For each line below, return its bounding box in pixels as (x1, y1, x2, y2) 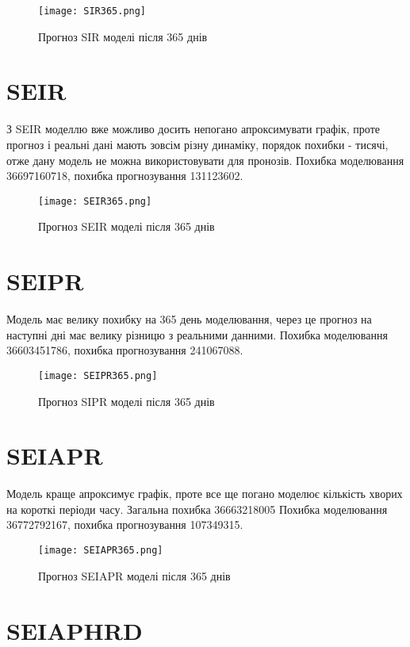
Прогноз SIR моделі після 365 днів (38, 28, 208, 44)
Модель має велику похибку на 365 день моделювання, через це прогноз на (6, 311, 372, 327)
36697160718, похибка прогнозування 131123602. (6, 167, 243, 184)
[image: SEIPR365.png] (38, 369, 158, 381)
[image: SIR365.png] (38, 6, 147, 17)
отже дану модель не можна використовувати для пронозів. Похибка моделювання (6, 151, 404, 168)
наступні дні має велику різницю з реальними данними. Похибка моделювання (6, 326, 388, 343)
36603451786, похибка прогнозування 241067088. (6, 342, 243, 358)
